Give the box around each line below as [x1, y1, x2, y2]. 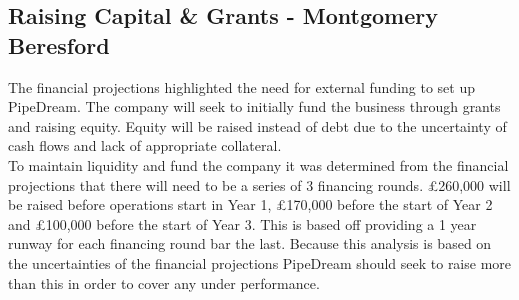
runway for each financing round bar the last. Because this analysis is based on [8, 233, 492, 254]
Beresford [8, 29, 110, 60]
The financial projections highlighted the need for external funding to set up [8, 76, 475, 97]
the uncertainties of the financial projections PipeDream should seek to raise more [8, 252, 512, 273]
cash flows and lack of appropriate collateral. [8, 135, 282, 156]
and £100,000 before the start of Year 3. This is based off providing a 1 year [8, 213, 477, 234]
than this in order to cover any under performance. [8, 272, 320, 293]
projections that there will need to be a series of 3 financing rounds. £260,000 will [8, 174, 511, 195]
